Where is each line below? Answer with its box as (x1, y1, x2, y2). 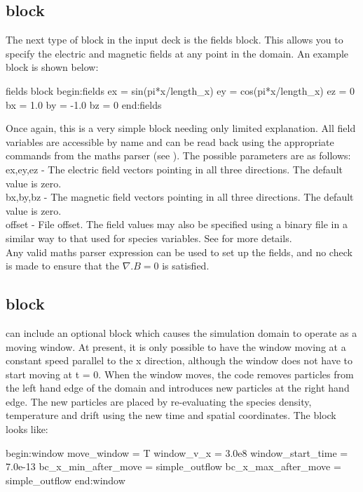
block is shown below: (6, 60, 99, 74)
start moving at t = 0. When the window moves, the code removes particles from (6, 366, 354, 381)
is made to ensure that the (6, 258, 119, 273)
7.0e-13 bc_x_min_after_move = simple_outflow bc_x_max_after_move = (6, 459, 341, 474)
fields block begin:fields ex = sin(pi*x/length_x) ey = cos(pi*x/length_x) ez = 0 (6, 83, 355, 98)
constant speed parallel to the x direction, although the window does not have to (6, 353, 352, 368)
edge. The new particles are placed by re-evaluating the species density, (6, 394, 312, 408)
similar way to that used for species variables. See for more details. (6, 230, 292, 245)
